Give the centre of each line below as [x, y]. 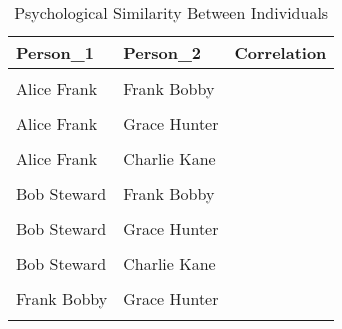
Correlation [280, 52]
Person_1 [55, 52]
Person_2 [162, 52]
